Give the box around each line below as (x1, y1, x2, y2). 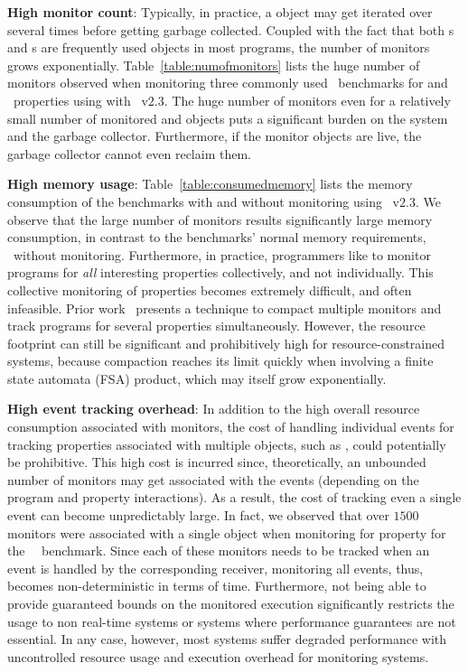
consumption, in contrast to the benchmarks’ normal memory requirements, (7, 228, 426, 247)
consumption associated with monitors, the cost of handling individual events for (7, 417, 454, 436)
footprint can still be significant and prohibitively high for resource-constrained (7, 333, 445, 352)
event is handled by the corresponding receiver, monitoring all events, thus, (7, 558, 424, 577)
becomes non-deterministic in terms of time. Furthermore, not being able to (7, 576, 426, 595)
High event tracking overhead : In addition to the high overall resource (7, 399, 420, 418)
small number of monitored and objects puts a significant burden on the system (7, 108, 448, 127)
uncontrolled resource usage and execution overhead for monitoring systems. (7, 647, 429, 666)
